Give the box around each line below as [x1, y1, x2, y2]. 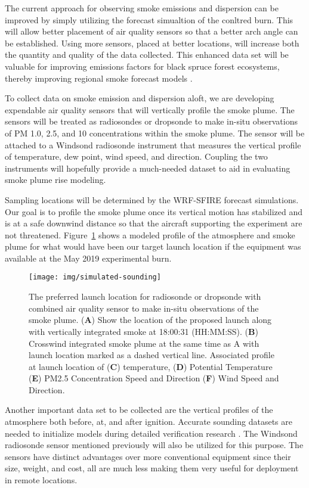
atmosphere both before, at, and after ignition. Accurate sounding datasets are [5, 415, 292, 428]
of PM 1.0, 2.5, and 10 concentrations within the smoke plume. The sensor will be [5, 126, 305, 139]
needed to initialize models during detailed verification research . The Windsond [5, 427, 298, 439]
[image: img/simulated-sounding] [29, 273, 161, 282]
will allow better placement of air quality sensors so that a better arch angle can [5, 25, 298, 38]
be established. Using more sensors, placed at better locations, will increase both [5, 36, 299, 49]
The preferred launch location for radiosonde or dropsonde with [29, 290, 261, 303]
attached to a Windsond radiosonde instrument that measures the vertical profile [5, 138, 301, 151]
